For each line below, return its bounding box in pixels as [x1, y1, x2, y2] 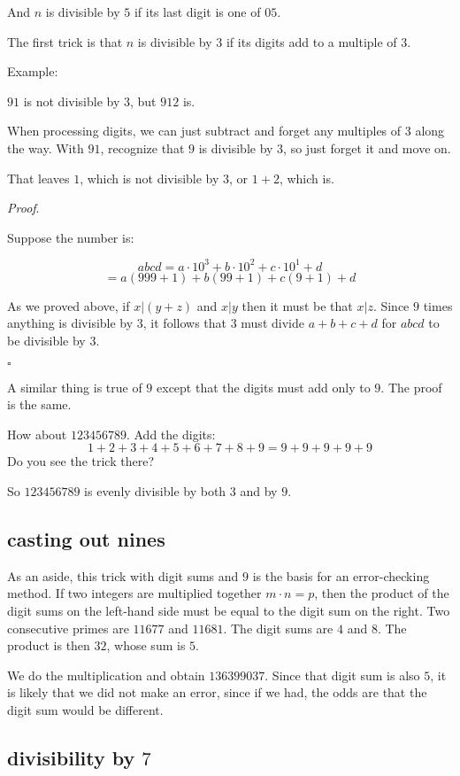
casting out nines [7, 524, 165, 552]
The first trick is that [7, 32, 123, 50]
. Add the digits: [126, 424, 216, 443]
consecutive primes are [7, 618, 129, 637]
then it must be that [241, 296, 353, 314]
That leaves [7, 168, 70, 187]
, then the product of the [314, 584, 449, 602]
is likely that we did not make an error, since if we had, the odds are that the [7, 683, 427, 702]
